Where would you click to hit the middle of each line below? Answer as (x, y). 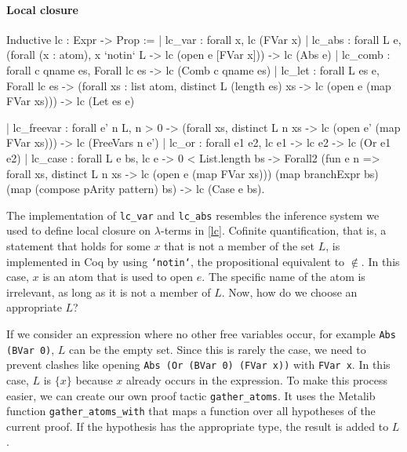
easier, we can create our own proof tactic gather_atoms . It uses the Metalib (191, 395)
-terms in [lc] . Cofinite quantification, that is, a (273, 230)
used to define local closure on (79, 230)
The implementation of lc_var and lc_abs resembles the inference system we (193, 215)
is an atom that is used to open (118, 277)
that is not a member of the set (240, 245)
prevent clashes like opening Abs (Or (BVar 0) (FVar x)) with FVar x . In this (198, 365)
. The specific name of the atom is (283, 277)
